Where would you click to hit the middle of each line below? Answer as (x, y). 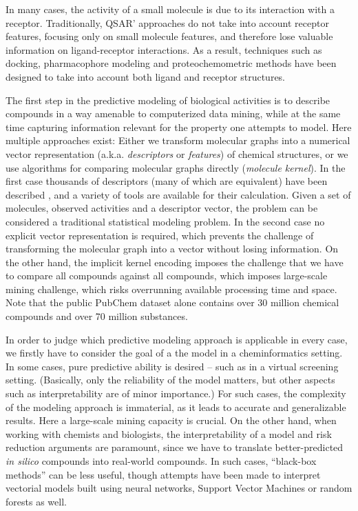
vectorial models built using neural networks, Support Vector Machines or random (179, 488)
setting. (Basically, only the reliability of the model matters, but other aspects (170, 380)
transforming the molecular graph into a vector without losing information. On (172, 249)
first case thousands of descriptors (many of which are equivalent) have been (167, 181)
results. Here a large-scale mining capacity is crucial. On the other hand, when (171, 420)
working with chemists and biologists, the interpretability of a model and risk (169, 433)
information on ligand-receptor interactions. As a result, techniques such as (164, 49)
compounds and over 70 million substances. (97, 316)
